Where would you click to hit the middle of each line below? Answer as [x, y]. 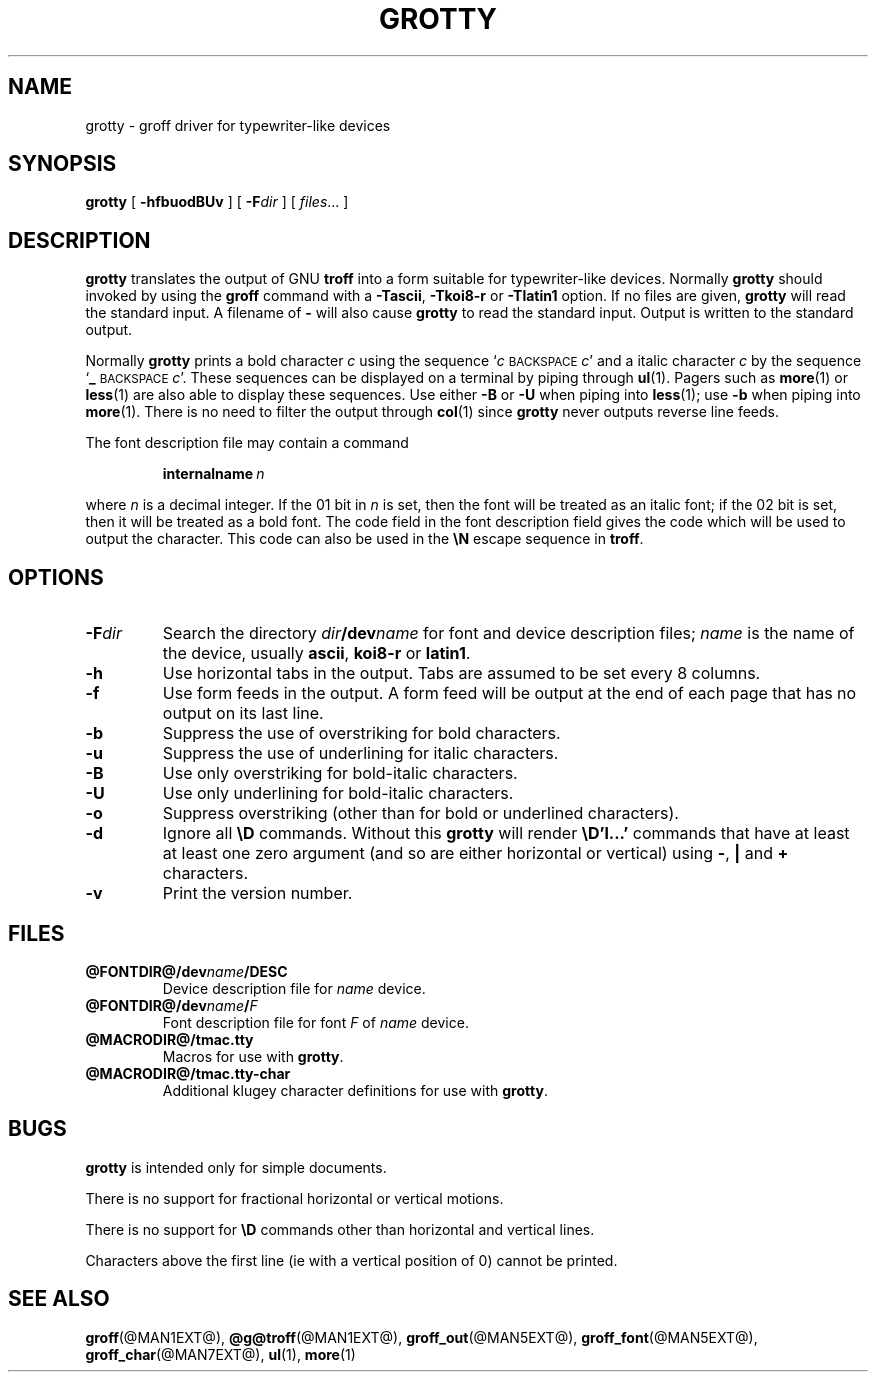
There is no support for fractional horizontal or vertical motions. [294, 1198]
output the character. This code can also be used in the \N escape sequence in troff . [364, 539]
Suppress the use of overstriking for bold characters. [361, 733]
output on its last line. [243, 713]
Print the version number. [257, 893]
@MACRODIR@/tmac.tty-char [188, 1073]
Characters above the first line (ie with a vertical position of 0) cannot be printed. [351, 1260]
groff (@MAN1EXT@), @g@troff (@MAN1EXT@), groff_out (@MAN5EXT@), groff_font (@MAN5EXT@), [421, 1337]
